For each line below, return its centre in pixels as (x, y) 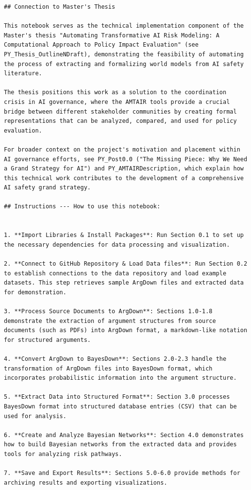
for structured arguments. (47, 340)
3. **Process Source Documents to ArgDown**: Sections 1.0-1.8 (108, 311)
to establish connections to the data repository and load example (115, 273)
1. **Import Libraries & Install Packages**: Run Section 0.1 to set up (124, 235)
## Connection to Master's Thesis (60, 7)
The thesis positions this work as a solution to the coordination (115, 93)
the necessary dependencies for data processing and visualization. (117, 245)
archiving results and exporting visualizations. (86, 482)
